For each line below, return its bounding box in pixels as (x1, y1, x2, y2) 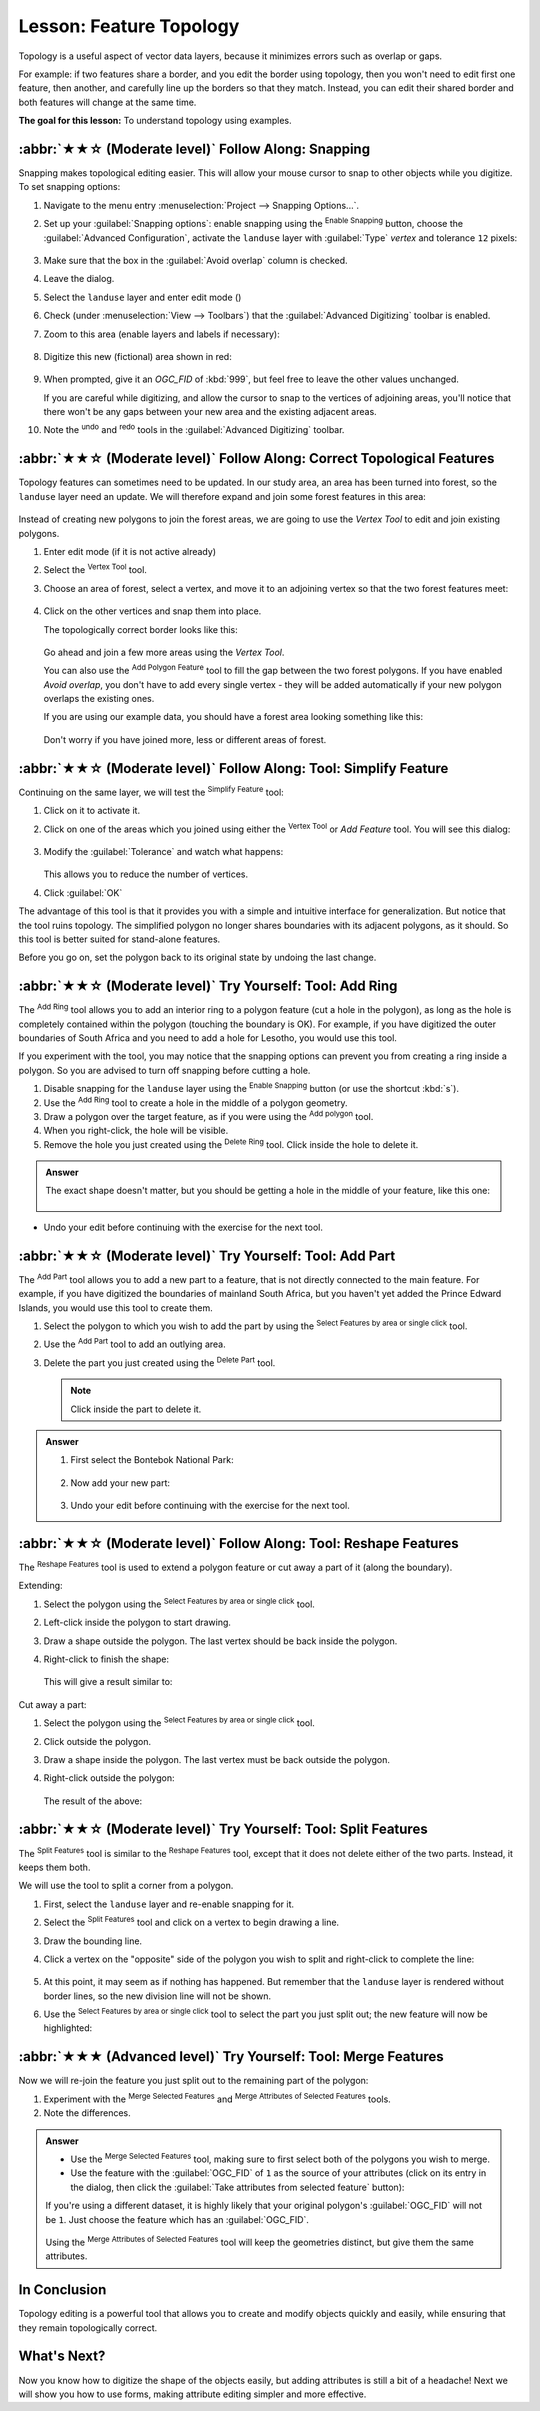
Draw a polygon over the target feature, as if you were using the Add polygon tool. (43, 1109, 374, 1122)
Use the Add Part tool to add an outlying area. (43, 1336, 226, 1350)
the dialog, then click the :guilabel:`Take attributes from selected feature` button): (70, 2181, 405, 2193)
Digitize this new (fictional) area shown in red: (43, 350, 232, 362)
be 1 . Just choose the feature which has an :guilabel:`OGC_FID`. (45, 2213, 310, 2225)
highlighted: (43, 2022, 93, 2034)
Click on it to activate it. (43, 805, 140, 817)
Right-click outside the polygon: (43, 1772, 175, 1784)
